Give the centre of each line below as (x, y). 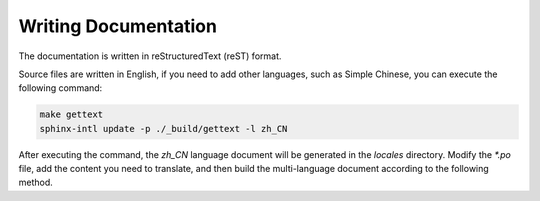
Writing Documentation (117, 26)
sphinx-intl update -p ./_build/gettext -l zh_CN (163, 128)
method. (36, 182)
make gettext (71, 114)
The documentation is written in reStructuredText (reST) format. (150, 56)
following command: (60, 88)
